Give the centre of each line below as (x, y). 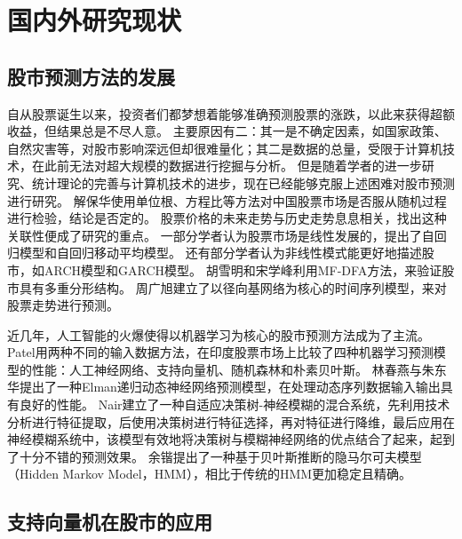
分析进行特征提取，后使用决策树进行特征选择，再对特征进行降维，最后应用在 (231, 421)
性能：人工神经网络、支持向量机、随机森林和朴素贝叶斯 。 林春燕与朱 (233, 369)
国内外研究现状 (95, 20)
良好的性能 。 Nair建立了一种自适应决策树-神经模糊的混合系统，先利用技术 (235, 404)
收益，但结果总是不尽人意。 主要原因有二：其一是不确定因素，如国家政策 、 (227, 131)
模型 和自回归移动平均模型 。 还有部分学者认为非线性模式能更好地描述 (220, 253)
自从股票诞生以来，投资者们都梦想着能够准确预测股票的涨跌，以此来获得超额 (231, 113)
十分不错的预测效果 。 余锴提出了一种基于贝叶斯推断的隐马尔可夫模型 (220, 456)
